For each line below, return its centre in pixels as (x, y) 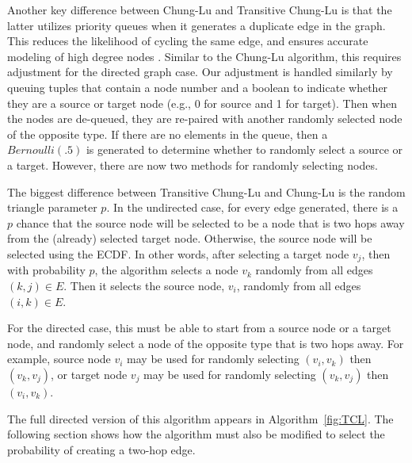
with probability (46, 270)
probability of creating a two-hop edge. (101, 449)
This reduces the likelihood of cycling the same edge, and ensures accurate (188, 41)
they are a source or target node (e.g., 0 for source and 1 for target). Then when (202, 103)
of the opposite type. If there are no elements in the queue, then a (168, 134)
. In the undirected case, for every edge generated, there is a (252, 207)
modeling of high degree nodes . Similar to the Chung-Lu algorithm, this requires (204, 56)
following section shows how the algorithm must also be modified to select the (196, 434)
